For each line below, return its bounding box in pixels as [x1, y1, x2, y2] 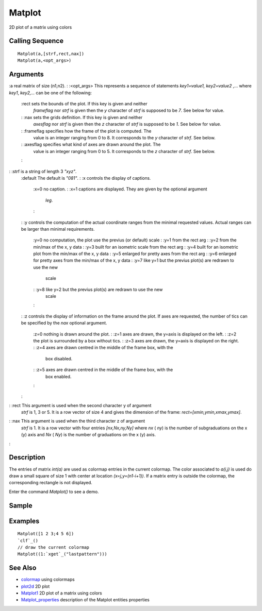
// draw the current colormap [17, 544, 90, 550]
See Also [9, 564, 36, 572]
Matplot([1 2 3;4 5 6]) [17, 531, 74, 537]
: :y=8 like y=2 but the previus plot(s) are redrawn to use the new [33, 287, 163, 292]
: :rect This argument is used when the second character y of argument [9, 402, 152, 408]
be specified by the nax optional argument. [21, 320, 107, 326]
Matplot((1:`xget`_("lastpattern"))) [17, 551, 108, 557]
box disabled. [45, 356, 73, 361]
